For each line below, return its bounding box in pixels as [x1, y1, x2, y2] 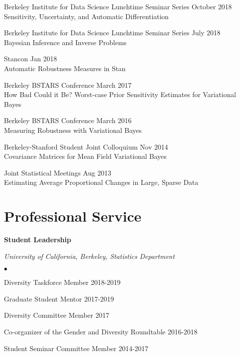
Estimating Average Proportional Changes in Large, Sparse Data [4, 177, 198, 187]
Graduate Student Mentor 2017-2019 [4, 293, 114, 304]
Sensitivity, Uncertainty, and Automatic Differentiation [4, 11, 169, 21]
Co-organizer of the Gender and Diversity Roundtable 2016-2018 [4, 327, 198, 336]
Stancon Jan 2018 [4, 53, 57, 64]
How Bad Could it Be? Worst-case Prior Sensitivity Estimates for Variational [4, 89, 236, 100]
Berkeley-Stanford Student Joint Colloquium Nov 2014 [4, 141, 168, 152]
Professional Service [4, 206, 142, 226]
